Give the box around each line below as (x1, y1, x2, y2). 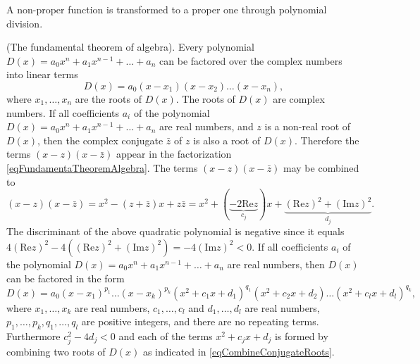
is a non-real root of (264, 119, 351, 134)
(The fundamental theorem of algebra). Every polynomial (6, 39, 254, 54)
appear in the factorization (116, 146, 232, 161)
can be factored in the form (6, 270, 125, 285)
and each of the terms (118, 328, 213, 343)
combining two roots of (6, 344, 106, 359)
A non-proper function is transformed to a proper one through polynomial (6, 2, 327, 16)
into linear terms (6, 67, 78, 82)
